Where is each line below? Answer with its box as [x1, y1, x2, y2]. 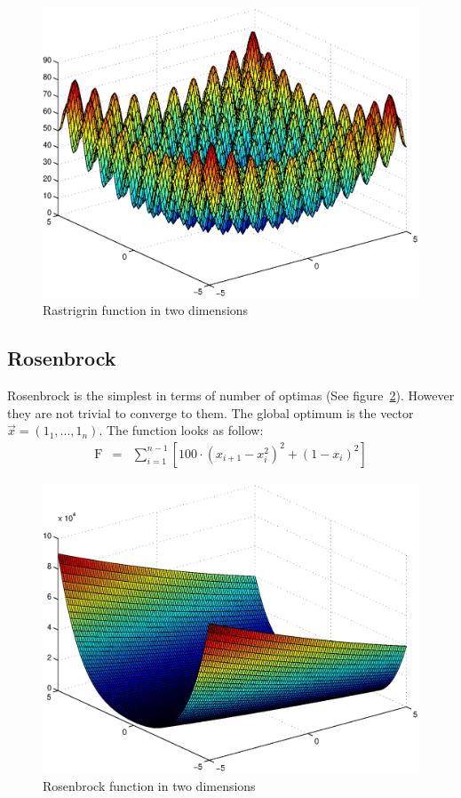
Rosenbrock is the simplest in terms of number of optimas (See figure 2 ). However [7, 385, 455, 404]
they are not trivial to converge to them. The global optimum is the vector [7, 403, 414, 422]
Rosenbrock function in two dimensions [43, 776, 256, 794]
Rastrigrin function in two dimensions [43, 301, 249, 319]
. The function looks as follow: [99, 421, 264, 439]
